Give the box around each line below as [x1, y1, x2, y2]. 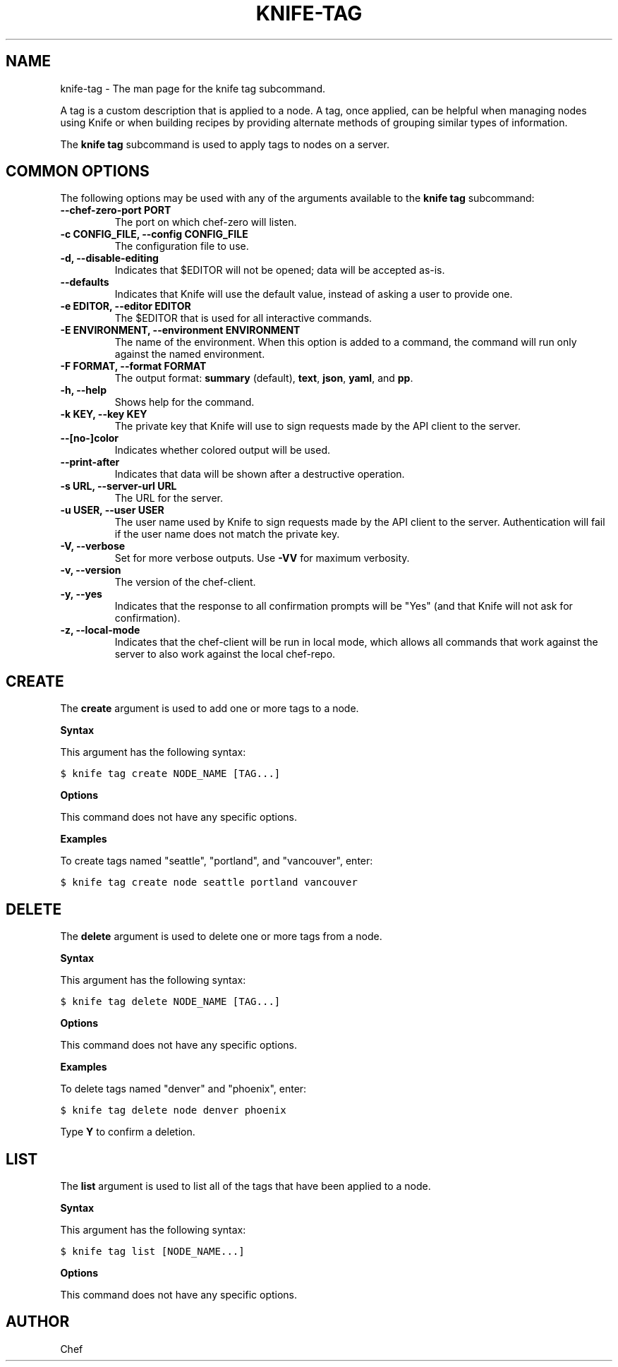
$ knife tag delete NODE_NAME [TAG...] [60, 996, 281, 1008]
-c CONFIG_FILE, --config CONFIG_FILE [60, 228, 248, 241]
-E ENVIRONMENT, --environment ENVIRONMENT [60, 324, 301, 337]
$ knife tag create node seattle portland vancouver [60, 877, 358, 889]
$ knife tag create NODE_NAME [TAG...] [60, 768, 281, 780]
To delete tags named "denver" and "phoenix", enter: [60, 1083, 307, 1095]
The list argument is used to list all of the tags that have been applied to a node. [60, 1179, 431, 1192]
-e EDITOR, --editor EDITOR [60, 300, 191, 313]
